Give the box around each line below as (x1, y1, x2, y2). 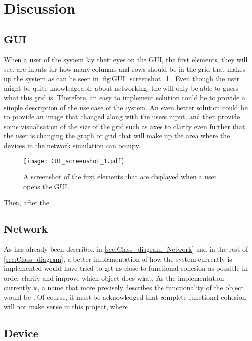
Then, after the (4, 197, 49, 208)
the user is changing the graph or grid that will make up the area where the (4, 131, 230, 141)
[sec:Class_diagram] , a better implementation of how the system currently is (4, 253, 232, 264)
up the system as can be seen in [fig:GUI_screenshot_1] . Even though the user (4, 73, 239, 83)
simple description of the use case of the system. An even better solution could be (4, 102, 248, 112)
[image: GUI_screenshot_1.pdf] (23, 157, 125, 165)
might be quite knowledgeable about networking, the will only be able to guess (4, 83, 239, 93)
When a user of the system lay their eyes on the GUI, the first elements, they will (4, 54, 248, 64)
